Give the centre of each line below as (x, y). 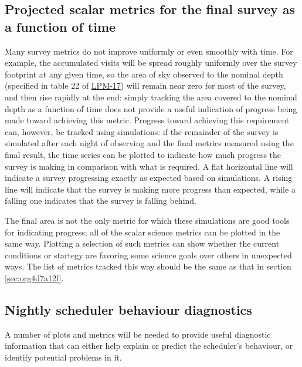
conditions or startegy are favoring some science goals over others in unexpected (148, 255)
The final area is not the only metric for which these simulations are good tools (147, 220)
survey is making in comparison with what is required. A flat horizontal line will (149, 166)
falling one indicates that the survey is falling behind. (101, 201)
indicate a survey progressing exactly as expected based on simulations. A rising (149, 178)
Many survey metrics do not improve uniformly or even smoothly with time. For (149, 51)
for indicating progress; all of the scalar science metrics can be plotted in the (142, 232)
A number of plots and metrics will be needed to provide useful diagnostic (138, 334)
